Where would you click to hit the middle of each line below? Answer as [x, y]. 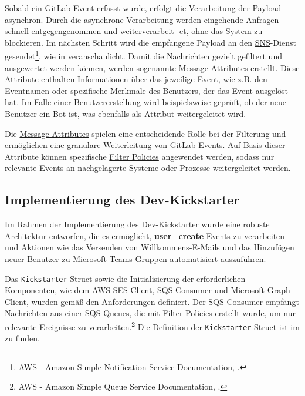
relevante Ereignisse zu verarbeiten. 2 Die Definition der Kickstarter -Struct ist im [152, 325]
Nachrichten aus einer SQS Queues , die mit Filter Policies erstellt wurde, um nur [150, 313]
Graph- [280, 290]
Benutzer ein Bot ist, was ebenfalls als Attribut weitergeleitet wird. [126, 113]
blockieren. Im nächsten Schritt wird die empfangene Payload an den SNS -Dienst [150, 42]
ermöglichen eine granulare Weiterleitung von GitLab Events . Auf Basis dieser [145, 145]
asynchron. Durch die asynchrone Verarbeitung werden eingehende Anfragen [142, 19]
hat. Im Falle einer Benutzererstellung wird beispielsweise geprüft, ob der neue [146, 102]
